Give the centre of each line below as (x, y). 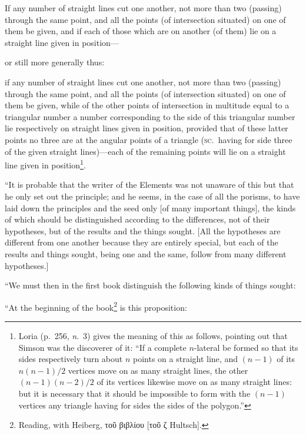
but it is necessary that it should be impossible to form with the (134, 393)
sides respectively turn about (71, 359)
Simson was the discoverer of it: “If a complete (102, 347)
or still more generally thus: (55, 62)
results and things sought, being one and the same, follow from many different (146, 253)
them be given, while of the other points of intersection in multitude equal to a (147, 105)
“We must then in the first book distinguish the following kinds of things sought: (150, 285)
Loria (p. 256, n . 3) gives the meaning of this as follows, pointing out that (153, 335)
